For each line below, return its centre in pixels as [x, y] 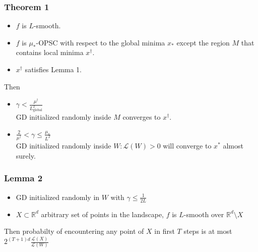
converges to [142, 117]
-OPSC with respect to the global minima [101, 42]
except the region [203, 42]
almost [233, 146]
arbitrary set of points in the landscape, [102, 214]
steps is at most [208, 231]
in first [165, 231]
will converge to [187, 146]
